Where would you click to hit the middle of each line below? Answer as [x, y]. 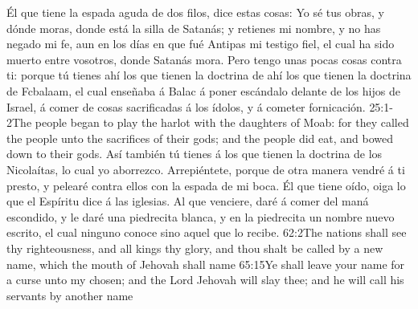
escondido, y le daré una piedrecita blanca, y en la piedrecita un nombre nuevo [201, 216]
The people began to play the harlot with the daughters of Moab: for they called [211, 122]
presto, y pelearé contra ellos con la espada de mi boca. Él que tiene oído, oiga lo [206, 185]
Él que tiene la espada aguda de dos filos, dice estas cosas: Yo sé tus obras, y [195, 12]
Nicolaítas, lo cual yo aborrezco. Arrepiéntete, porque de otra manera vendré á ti [206, 169]
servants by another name [70, 295]
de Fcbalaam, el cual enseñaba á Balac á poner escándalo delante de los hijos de [203, 90]
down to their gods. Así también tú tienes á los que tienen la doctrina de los [195, 154]
